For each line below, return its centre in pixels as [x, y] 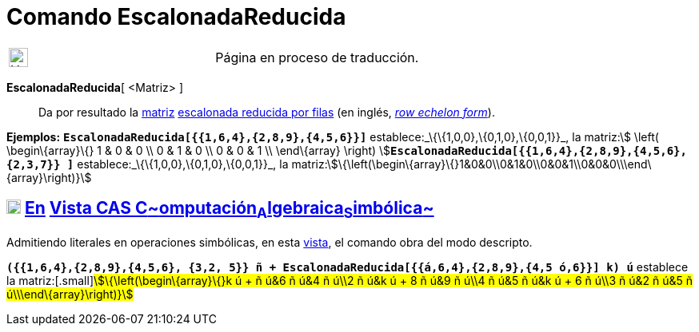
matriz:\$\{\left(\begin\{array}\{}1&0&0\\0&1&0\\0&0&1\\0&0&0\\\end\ [471, 164]
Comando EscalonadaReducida [176, 17]
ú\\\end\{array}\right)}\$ [70, 294]
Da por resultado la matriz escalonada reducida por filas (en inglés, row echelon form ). [267, 112]
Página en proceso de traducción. [317, 57]
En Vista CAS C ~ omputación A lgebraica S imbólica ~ [229, 210]
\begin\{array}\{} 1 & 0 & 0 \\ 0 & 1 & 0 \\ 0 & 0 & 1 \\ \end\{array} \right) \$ [199, 150]
